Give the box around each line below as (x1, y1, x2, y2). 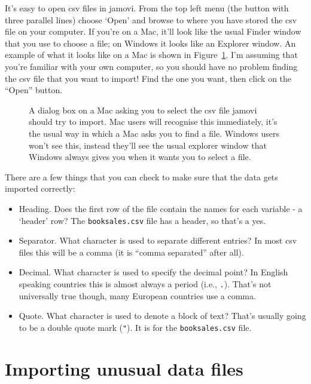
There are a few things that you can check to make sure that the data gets (5, 170, 278, 183)
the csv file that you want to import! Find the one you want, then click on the (5, 72, 292, 84)
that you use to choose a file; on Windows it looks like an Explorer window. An (5, 36, 296, 49)
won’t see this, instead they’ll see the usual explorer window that (29, 139, 267, 151)
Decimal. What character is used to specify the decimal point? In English (19, 266, 288, 278)
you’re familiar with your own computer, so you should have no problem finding (5, 60, 298, 72)
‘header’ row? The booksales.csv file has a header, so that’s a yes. (19, 214, 266, 226)
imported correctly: (5, 182, 75, 195)
